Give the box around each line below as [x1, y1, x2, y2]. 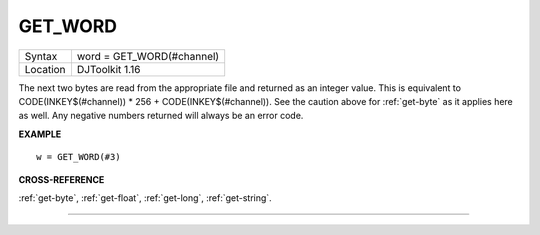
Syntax [24, 49, 58, 63]
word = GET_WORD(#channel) [76, 49, 220, 63]
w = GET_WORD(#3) [36, 151, 121, 163]
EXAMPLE [18, 128, 62, 140]
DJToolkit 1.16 [76, 62, 141, 76]
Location [24, 62, 66, 76]
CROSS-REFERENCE [18, 173, 105, 185]
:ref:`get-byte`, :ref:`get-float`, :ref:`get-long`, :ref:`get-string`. [18, 191, 272, 204]
